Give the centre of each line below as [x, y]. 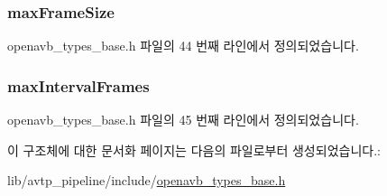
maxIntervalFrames [78, 85]
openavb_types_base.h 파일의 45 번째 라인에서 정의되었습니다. [183, 120]
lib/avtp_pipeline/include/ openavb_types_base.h [147, 180]
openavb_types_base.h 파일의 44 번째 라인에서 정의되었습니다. [183, 46]
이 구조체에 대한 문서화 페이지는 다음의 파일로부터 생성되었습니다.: [194, 149]
